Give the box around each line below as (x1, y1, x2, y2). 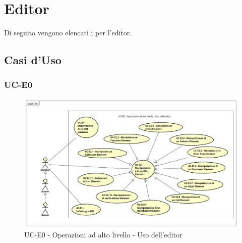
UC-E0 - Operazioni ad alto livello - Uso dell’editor (24, 229, 183, 240)
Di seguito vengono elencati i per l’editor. (4, 27, 132, 38)
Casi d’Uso (4, 52, 62, 68)
